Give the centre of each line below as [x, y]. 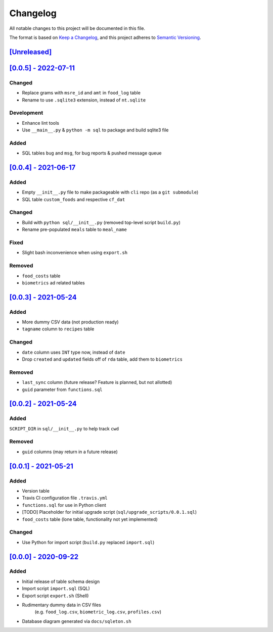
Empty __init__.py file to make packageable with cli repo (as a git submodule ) [110, 192]
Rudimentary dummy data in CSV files [61, 605]
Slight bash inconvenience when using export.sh [75, 253]
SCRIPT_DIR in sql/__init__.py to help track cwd [64, 428]
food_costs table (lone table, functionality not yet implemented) [90, 519]
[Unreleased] [31, 52]
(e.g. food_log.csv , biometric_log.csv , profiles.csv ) [98, 612]
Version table [36, 491]
